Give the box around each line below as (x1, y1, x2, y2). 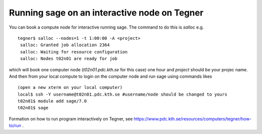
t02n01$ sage (17, 105, 49, 111)
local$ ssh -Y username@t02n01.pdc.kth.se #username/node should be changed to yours (17, 91, 228, 97)
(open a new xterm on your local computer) (17, 85, 123, 90)
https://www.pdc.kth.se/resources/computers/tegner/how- (133, 116, 252, 121)
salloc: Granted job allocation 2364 (20, 42, 110, 48)
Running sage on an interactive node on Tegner (9, 7, 204, 18)
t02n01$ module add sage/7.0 (17, 99, 87, 104)
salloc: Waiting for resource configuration (20, 49, 128, 54)
